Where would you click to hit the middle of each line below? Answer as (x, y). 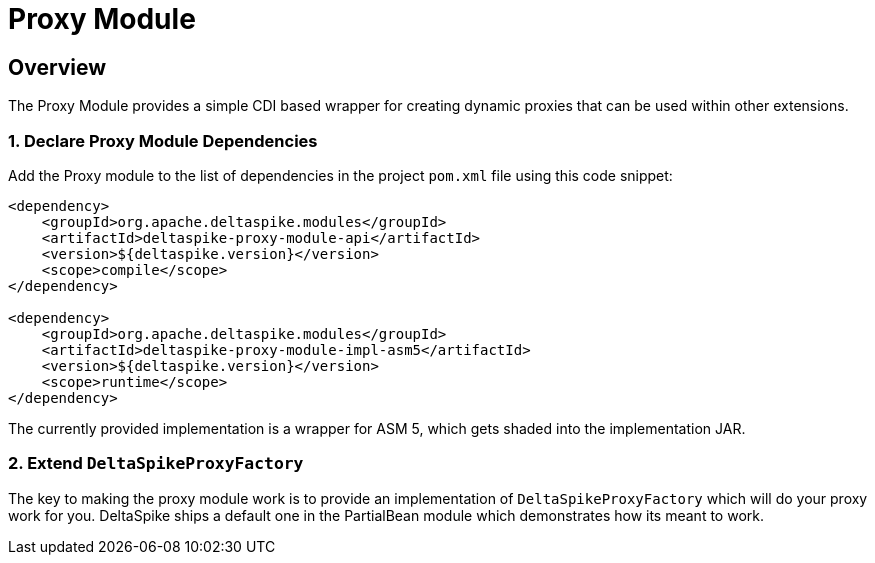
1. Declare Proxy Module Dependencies (163, 140)
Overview (57, 67)
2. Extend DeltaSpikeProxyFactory (156, 463)
